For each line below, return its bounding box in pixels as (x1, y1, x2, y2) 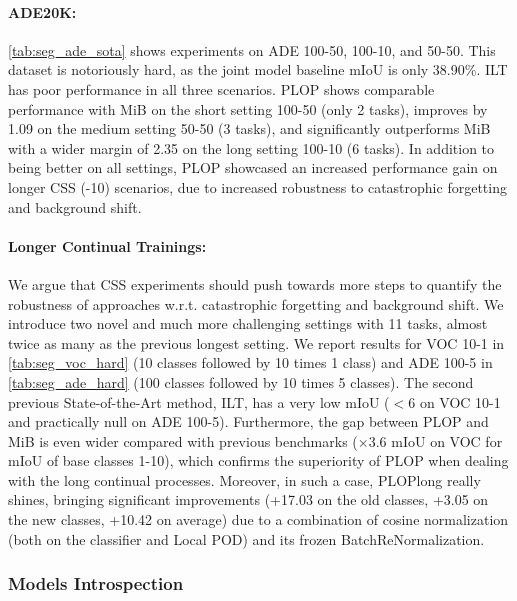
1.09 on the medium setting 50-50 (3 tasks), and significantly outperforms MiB (8, 118, 491, 139)
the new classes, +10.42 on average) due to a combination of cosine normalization (8, 509, 509, 530)
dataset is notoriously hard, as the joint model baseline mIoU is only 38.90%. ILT (8, 59, 508, 80)
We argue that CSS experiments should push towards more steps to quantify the (8, 273, 502, 294)
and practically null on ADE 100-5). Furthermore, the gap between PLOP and (8, 411, 489, 432)
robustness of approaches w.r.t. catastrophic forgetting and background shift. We (8, 293, 504, 314)
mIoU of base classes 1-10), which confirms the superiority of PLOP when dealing (8, 450, 509, 471)
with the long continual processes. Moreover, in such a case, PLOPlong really (8, 469, 481, 490)
